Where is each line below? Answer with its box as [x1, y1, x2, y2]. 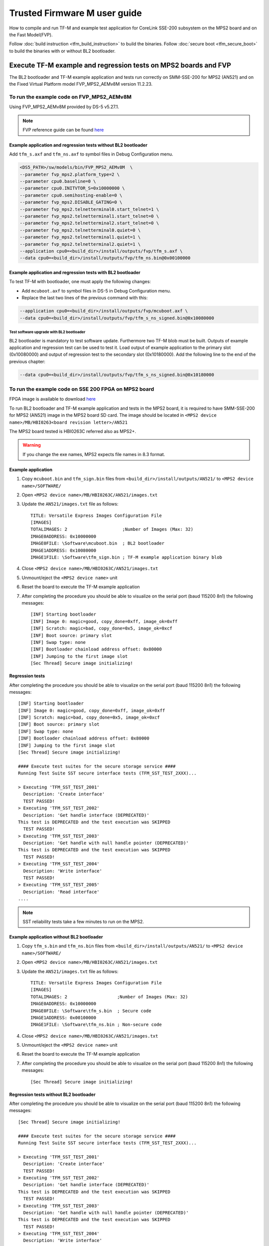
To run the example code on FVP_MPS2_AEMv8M [9, 93, 132, 100]
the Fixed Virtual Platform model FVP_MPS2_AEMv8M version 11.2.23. [9, 81, 153, 87]
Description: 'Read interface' [23, 889, 100, 895]
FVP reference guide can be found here [22, 127, 104, 133]
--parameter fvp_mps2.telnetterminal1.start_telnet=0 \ [19, 213, 159, 219]
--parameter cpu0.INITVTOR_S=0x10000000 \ [19, 185, 125, 191]
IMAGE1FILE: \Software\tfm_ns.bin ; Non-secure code [30, 1022, 162, 1028]
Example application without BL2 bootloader [9, 934, 103, 939]
